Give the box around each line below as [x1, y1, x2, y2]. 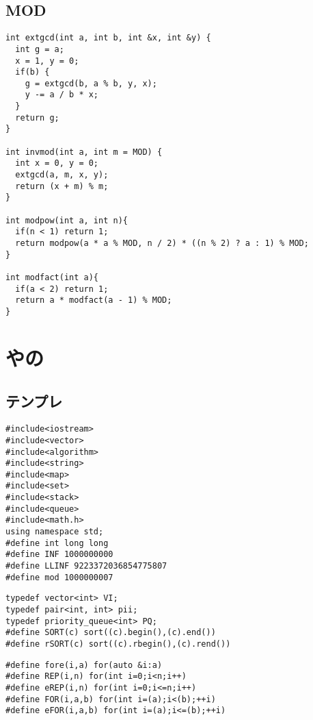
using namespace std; [5, 527, 104, 537]
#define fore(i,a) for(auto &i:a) [5, 660, 163, 670]
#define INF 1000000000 [5, 549, 113, 560]
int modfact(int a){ [5, 272, 99, 282]
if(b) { [15, 67, 50, 77]
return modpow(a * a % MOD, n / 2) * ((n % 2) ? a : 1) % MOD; [15, 238, 309, 249]
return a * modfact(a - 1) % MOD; [15, 295, 172, 306]
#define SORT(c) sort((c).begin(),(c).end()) [5, 628, 216, 638]
